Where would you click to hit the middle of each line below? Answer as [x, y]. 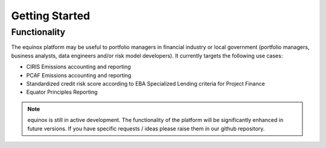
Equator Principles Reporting [62, 92]
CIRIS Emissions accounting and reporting [78, 67]
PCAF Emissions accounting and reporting [79, 75]
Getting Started [51, 16]
